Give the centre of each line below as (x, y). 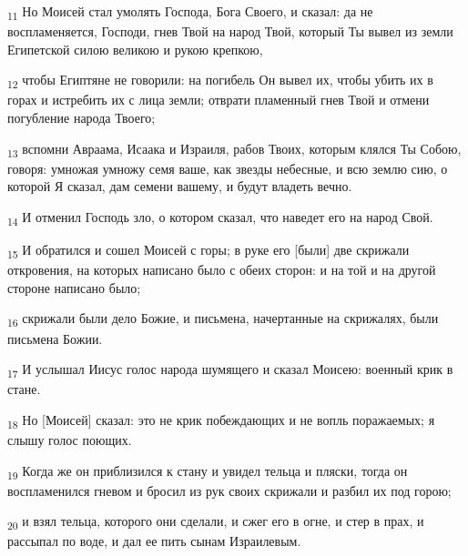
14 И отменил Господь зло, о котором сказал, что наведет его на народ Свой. (220, 217)
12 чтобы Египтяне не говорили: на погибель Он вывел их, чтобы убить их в (220, 81)
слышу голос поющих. (70, 439)
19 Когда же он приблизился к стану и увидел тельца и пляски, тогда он (208, 471)
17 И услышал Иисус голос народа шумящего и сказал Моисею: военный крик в (230, 370)
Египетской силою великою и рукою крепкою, (135, 49)
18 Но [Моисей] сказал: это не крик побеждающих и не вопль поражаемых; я (221, 420)
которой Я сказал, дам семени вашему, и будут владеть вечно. (180, 186)
